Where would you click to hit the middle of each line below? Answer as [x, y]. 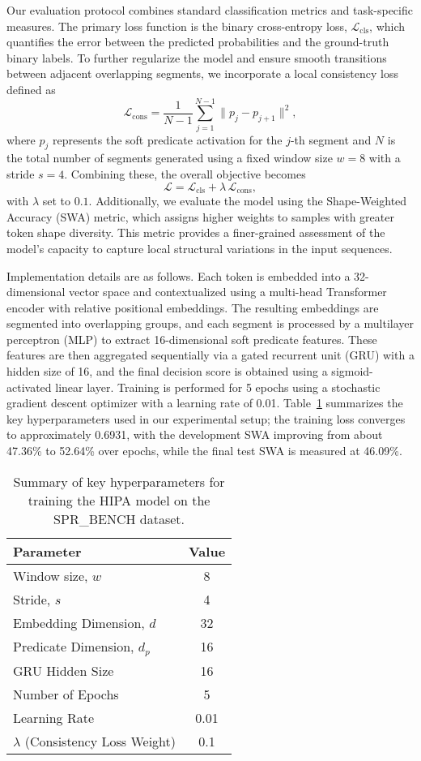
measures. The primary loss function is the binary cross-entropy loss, [177, 26]
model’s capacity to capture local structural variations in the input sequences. [200, 248]
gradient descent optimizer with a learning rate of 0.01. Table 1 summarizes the [205, 403]
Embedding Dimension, [79, 622]
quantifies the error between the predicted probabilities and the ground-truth [198, 42]
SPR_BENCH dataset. [119, 518]
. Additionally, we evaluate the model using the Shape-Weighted [248, 201]
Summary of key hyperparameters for [119, 481]
